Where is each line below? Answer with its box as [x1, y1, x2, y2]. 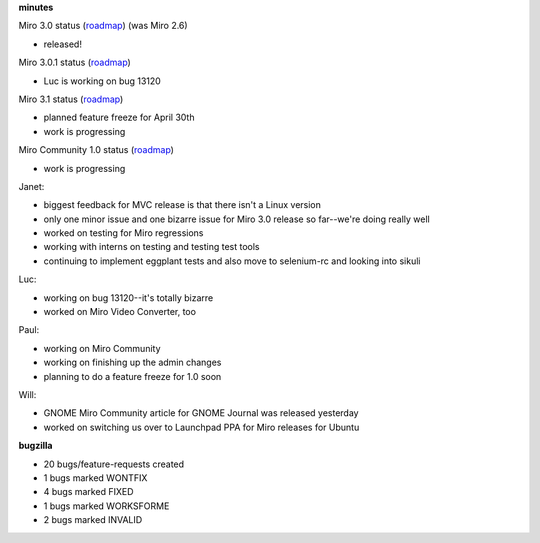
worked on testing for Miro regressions [43, 227, 204, 239]
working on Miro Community [43, 342, 161, 354]
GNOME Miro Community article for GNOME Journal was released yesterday [43, 407, 359, 419]
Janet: [18, 180, 45, 192]
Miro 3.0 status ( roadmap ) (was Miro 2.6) [18, 20, 189, 32]
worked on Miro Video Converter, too [43, 306, 197, 318]
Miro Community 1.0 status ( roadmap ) [18, 144, 175, 156]
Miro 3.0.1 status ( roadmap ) [18, 56, 132, 69]
